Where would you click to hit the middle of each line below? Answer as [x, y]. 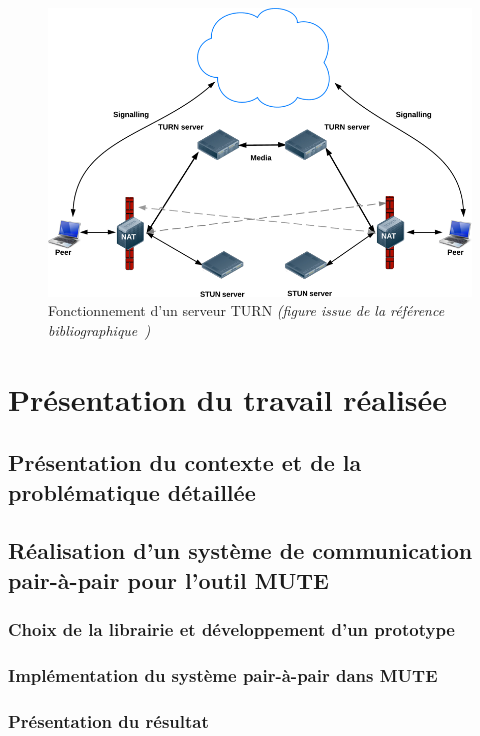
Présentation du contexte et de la [185, 462]
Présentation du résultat [108, 720]
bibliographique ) [99, 329]
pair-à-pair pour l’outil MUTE [168, 579]
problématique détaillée [132, 491]
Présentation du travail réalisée [228, 398]
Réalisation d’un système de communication [240, 550]
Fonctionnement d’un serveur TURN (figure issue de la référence [246, 310]
